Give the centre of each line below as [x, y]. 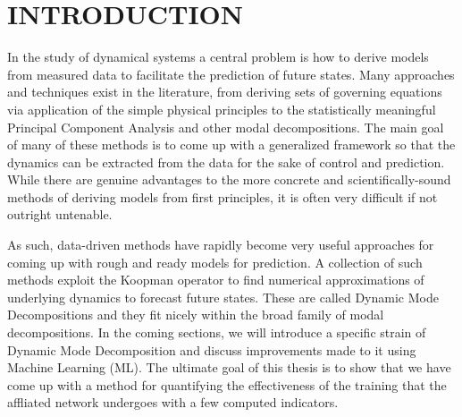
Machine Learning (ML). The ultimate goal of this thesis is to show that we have [229, 367]
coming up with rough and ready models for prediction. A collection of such [215, 262]
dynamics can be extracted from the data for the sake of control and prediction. [226, 162]
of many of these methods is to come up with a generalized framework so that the [231, 145]
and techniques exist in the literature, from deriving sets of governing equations [225, 92]
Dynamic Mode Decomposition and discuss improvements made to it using [212, 349]
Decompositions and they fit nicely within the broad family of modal [196, 315]
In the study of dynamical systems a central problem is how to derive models [218, 57]
